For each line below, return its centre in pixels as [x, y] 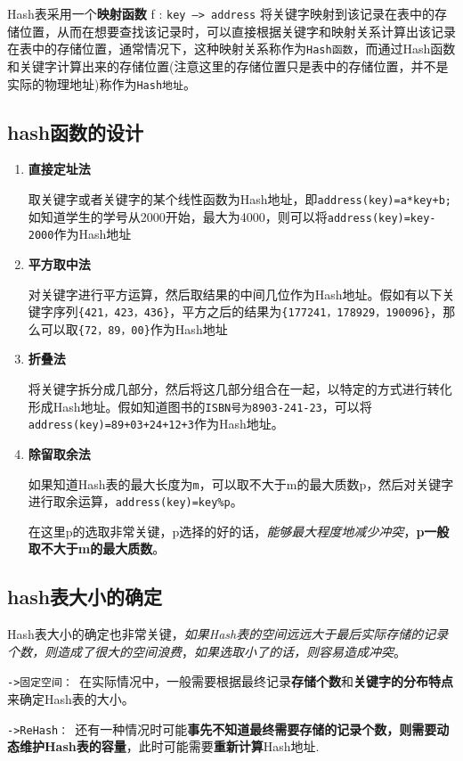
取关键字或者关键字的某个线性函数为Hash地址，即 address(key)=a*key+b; [240, 198]
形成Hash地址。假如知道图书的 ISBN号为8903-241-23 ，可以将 [200, 406]
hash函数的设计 [76, 131]
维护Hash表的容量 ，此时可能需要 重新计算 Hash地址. [169, 746]
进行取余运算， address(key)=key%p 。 [135, 501]
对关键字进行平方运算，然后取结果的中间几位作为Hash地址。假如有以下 [235, 294]
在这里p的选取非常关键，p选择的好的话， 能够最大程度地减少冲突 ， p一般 [239, 531]
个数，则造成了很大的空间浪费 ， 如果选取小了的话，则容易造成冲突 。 [207, 651]
